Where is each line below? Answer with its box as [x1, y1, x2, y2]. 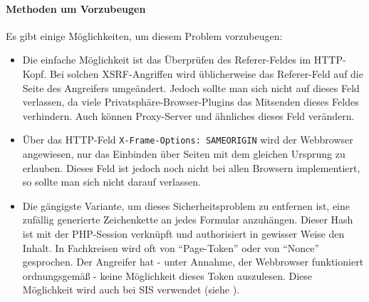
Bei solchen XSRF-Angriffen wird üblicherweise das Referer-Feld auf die [49, 66, 363, 81]
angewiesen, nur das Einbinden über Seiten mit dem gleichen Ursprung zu [22, 146, 345, 161]
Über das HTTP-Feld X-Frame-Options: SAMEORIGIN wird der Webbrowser [22, 132, 353, 147]
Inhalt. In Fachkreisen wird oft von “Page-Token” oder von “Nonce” [22, 240, 320, 255]
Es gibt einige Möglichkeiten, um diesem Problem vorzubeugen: [6, 28, 283, 43]
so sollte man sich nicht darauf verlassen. [22, 174, 201, 189]
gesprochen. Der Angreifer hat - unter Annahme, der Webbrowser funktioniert [22, 254, 364, 269]
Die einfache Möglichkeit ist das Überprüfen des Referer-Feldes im [22, 52, 311, 67]
